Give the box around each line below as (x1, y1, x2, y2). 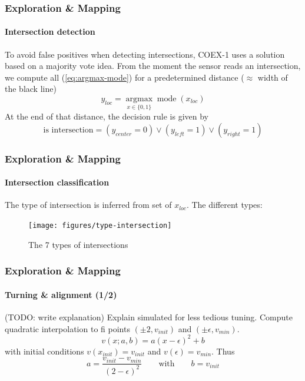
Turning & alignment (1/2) (5, 288, 117, 300)
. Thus (211, 344, 235, 357)
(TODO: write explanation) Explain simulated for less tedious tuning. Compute (5, 310, 293, 323)
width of (257, 71, 288, 83)
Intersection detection (5, 25, 95, 38)
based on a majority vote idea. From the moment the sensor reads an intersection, (5, 59, 301, 72)
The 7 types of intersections (28, 238, 128, 250)
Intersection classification (5, 176, 110, 188)
